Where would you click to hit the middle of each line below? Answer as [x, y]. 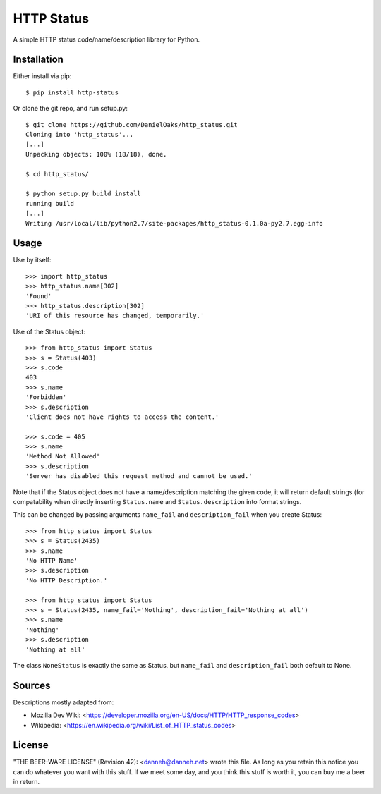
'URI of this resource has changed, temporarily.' [115, 316]
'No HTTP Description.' [67, 580]
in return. [26, 782]
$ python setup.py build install [83, 194]
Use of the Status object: [49, 331]
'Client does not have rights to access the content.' [122, 417]
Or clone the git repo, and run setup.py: [71, 109]
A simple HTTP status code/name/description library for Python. [107, 39]
